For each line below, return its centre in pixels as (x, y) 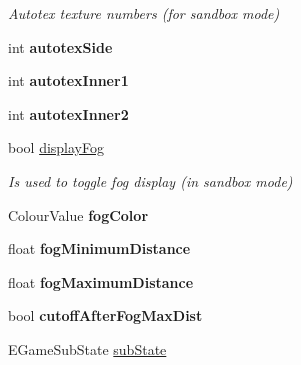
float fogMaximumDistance (101, 281)
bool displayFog (56, 147)
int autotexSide (60, 46)
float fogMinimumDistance (99, 248)
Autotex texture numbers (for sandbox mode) (144, 13)
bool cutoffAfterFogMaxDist (105, 315)
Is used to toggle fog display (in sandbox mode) (150, 180)
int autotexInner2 (68, 113)
